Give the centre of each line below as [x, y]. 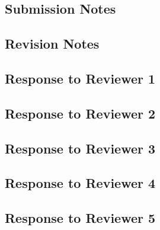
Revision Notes [52, 44]
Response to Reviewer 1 [80, 78]
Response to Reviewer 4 [80, 183]
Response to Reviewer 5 [80, 218]
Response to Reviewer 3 [80, 148]
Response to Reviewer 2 [80, 113]
